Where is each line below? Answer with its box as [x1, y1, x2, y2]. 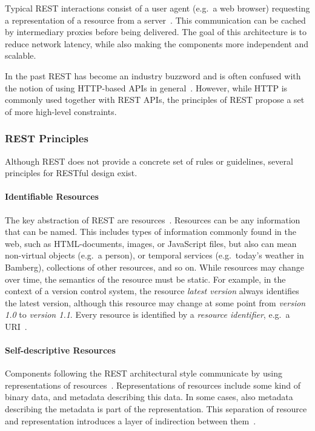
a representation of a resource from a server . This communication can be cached [5, 13, 306, 26]
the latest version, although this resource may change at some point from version [5, 296, 306, 309]
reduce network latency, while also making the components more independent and [5, 37, 309, 50]
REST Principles [5, 131, 88, 146]
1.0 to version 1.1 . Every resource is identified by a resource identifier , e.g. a [5, 308, 290, 321]
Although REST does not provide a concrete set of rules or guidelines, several [5, 154, 293, 167]
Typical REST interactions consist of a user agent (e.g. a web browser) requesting [5, 2, 310, 14]
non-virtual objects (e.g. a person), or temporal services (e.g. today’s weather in [5, 249, 304, 262]
